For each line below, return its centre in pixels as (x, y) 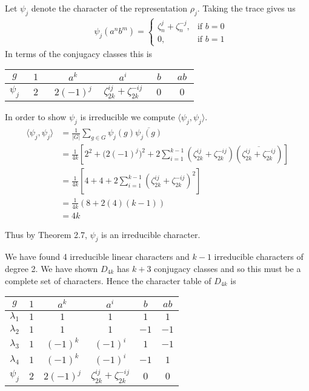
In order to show (36, 117)
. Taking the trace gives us (246, 8)
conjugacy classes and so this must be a (228, 268)
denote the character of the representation (109, 8)
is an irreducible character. (151, 234)
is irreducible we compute (128, 117)
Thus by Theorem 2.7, (46, 234)
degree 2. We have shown (51, 268)
